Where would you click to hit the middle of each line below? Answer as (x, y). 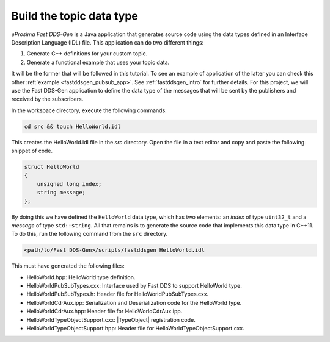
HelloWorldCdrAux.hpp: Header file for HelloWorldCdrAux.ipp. (105, 312)
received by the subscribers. (47, 99)
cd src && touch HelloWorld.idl (73, 126)
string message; (61, 193)
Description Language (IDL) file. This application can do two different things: (108, 42)
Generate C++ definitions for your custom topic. (87, 54)
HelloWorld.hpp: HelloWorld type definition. (81, 277)
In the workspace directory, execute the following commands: (89, 110)
